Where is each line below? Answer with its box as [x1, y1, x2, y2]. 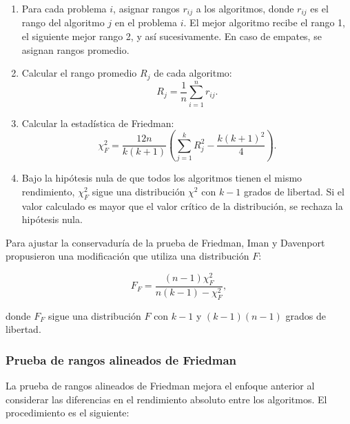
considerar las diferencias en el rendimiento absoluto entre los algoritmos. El [6, 392, 327, 406]
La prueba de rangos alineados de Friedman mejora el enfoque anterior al [6, 378, 315, 392]
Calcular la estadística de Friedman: [21, 115, 174, 130]
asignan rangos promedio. [21, 42, 130, 57]
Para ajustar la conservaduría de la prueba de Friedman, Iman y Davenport [6, 235, 325, 249]
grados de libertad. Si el [243, 184, 344, 198]
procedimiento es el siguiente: [6, 405, 130, 420]
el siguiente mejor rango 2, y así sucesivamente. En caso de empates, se [21, 29, 322, 44]
